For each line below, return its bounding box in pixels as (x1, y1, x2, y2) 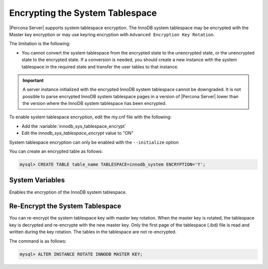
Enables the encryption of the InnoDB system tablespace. (9, 189, 127, 195)
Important (22, 77, 44, 83)
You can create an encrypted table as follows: (9, 149, 103, 155)
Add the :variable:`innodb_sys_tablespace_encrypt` (21, 123, 127, 129)
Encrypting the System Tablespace (9, 7, 157, 18)
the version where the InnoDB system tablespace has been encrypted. (22, 101, 167, 107)
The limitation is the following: (9, 41, 70, 47)
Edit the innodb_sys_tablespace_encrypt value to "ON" (21, 130, 134, 136)
